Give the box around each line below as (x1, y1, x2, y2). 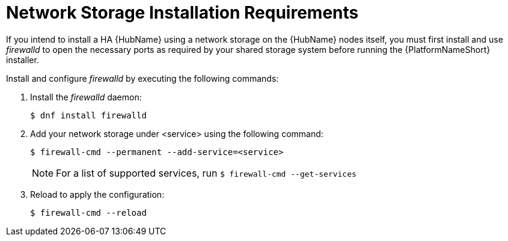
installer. (6, 54, 39, 65)
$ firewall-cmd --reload (30, 207, 147, 218)
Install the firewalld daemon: (30, 91, 142, 102)
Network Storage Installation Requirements (6, 2, 359, 23)
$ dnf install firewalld (30, 110, 147, 120)
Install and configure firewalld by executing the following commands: (6, 73, 279, 84)
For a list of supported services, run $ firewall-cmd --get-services (56, 166, 357, 179)
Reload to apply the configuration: (30, 189, 165, 200)
